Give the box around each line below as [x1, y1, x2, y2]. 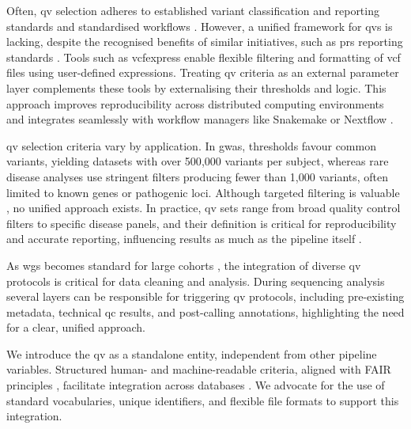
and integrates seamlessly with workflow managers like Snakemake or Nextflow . [6, 111, 394, 127]
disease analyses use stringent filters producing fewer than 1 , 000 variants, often [6, 168, 389, 184]
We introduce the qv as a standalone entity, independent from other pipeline [6, 345, 377, 362]
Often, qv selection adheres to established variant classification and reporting [6, 2, 379, 18]
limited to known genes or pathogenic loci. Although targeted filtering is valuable [6, 184, 400, 200]
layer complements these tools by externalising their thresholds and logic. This [6, 79, 386, 96]
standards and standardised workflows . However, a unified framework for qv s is [6, 17, 393, 34]
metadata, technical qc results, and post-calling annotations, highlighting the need [6, 303, 405, 320]
